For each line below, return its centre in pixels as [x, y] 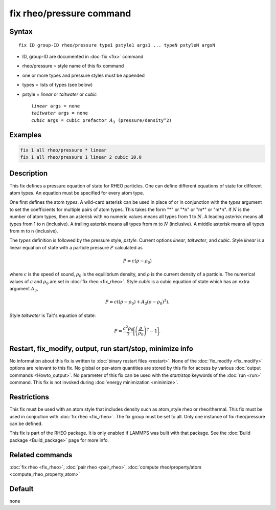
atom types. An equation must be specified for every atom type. [77, 193]
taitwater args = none [60, 113]
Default [21, 489]
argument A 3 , [24, 289]
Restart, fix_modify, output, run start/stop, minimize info [101, 348]
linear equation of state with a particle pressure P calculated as [76, 247]
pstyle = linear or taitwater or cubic [60, 94]
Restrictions [29, 397]
